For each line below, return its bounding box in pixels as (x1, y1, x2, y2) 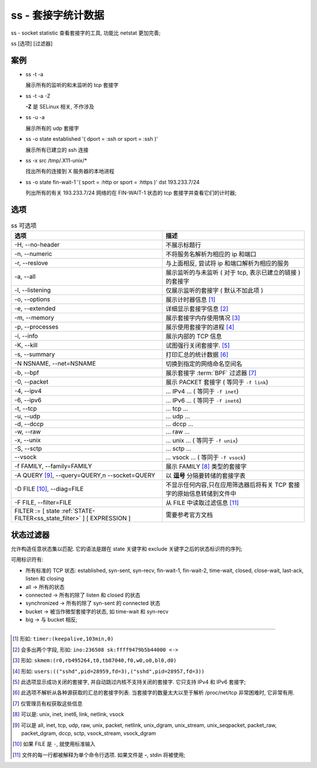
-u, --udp (14, 412, 41, 421)
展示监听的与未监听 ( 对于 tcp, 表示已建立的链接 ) (165, 269, 301, 277)
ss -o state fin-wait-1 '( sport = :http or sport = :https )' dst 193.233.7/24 (25, 178, 200, 185)
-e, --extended (14, 305, 56, 313)
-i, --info (14, 332, 38, 340)
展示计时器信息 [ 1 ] (165, 296, 215, 304)
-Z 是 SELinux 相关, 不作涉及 (25, 103, 95, 110)
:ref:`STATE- (61, 507, 95, 515)
